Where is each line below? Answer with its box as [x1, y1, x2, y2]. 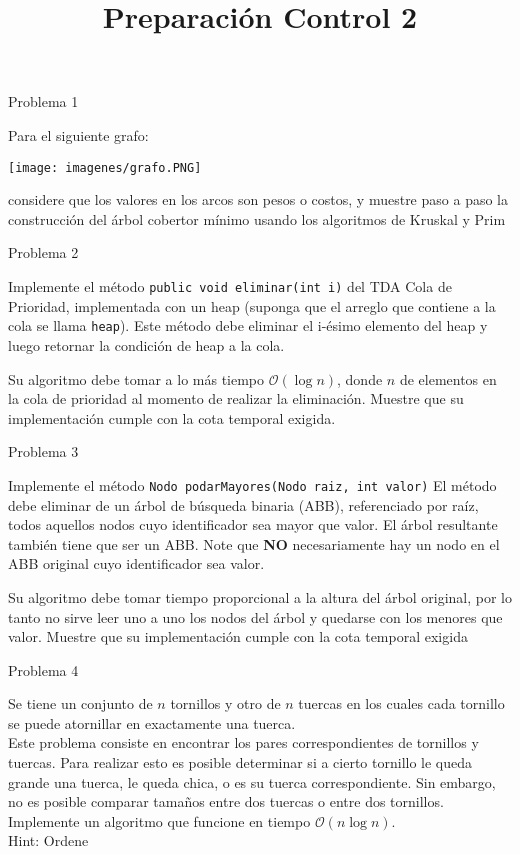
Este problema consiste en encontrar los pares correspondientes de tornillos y [8, 732, 479, 753]
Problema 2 [8, 242, 79, 263]
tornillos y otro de [170, 693, 281, 714]
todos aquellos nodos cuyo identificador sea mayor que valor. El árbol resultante [8, 514, 498, 535]
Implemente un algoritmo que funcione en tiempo [8, 810, 311, 831]
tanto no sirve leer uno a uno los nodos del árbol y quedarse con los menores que [8, 606, 503, 627]
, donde [337, 368, 383, 389]
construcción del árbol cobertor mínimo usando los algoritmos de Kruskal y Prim [8, 208, 506, 229]
